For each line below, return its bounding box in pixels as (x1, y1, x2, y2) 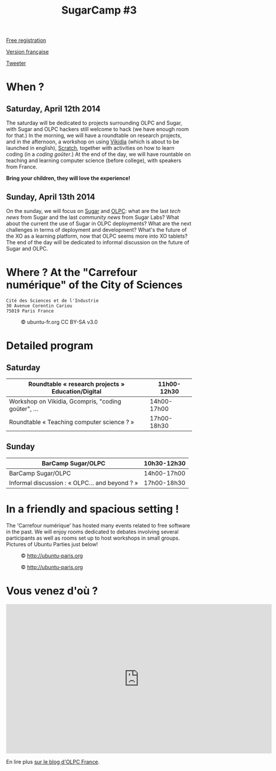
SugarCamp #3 (61, 4, 137, 17)
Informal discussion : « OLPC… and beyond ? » (9, 478, 139, 487)
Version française (6, 48, 49, 55)
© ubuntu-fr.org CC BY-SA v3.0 (21, 318, 98, 325)
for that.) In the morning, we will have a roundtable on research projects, (6, 132, 182, 139)
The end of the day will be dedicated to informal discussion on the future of (6, 239, 190, 245)
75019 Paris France (6, 308, 54, 314)
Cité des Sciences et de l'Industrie (6, 297, 99, 304)
